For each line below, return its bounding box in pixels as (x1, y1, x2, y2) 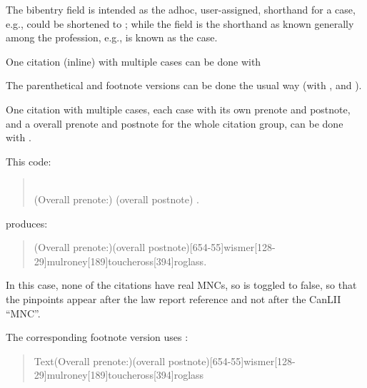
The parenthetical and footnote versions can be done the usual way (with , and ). (6, 78, 362, 93)
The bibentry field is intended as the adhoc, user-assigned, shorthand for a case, (6, 2, 356, 16)
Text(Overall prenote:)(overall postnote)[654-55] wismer (34, 353, 275, 368)
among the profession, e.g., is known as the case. (6, 30, 218, 45)
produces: (6, 215, 48, 230)
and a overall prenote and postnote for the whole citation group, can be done (6, 116, 343, 131)
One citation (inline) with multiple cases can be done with (6, 53, 261, 68)
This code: (6, 153, 51, 168)
